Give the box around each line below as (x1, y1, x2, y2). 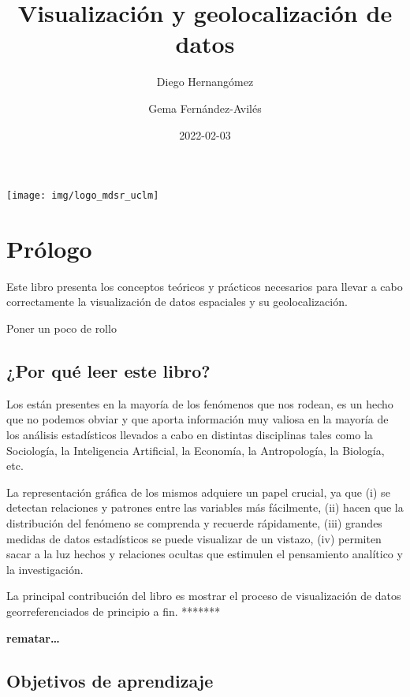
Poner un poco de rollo (6, 320, 117, 337)
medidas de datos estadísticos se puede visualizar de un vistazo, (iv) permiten (6, 530, 382, 546)
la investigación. (6, 561, 84, 577)
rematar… (6, 629, 60, 646)
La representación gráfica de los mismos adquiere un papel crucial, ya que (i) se (6, 483, 390, 500)
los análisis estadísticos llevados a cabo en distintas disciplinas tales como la (6, 427, 373, 443)
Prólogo (6, 232, 92, 264)
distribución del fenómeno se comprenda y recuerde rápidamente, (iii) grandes (6, 515, 382, 531)
